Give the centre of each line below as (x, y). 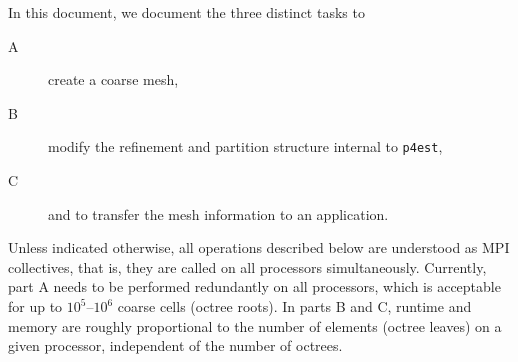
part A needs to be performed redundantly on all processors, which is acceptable (254, 286)
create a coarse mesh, (113, 79)
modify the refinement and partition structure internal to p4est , (245, 146)
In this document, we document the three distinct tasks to (186, 12)
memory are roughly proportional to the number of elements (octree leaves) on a (255, 325)
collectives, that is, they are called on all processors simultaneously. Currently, (247, 266)
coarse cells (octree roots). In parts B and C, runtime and (294, 306)
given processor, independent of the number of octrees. (175, 345)
